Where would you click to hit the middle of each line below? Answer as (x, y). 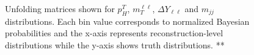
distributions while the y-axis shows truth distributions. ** (115, 44)
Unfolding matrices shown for (60, 8)
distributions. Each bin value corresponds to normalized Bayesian (127, 21)
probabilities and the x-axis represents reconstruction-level (114, 33)
